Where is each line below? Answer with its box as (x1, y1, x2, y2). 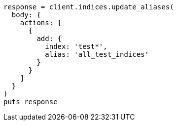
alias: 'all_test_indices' (45, 50, 149, 58)
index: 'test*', (45, 42, 107, 50)
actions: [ (20, 19, 62, 27)
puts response (3, 98, 58, 106)
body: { (11, 11, 41, 19)
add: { (36, 35, 62, 42)
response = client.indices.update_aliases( (3, 3, 174, 11)
